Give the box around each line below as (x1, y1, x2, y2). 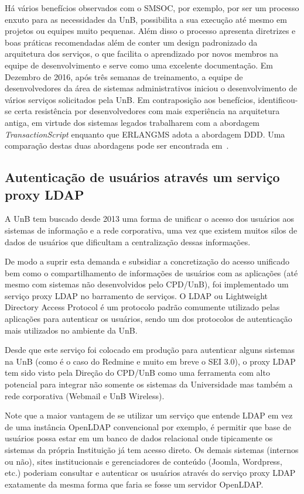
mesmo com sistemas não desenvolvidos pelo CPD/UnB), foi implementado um (5, 278, 289, 290)
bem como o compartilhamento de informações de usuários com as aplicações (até (5, 266, 298, 279)
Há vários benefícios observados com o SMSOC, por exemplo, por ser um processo (5, 2, 299, 13)
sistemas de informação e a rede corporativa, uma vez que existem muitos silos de (5, 224, 298, 236)
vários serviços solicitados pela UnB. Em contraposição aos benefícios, (5, 93, 255, 105)
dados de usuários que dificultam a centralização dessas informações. (5, 235, 251, 248)
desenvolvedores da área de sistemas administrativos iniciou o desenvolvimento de (5, 82, 298, 94)
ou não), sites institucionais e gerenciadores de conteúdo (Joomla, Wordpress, (5, 455, 282, 467)
